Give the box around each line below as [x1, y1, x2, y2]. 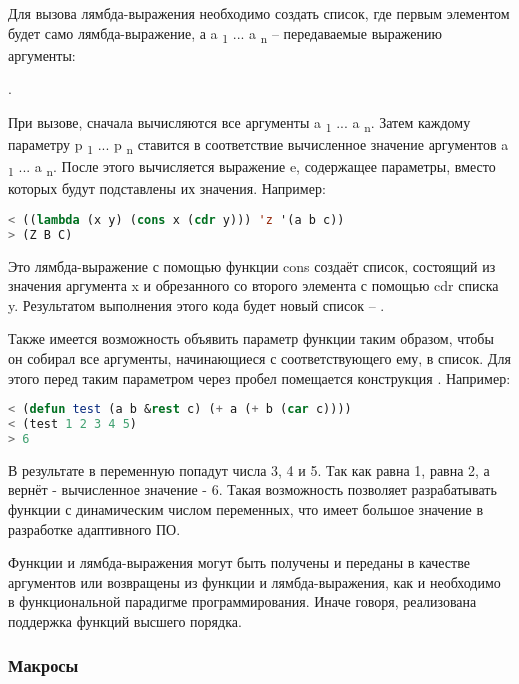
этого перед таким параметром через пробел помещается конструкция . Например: [8, 367, 511, 388]
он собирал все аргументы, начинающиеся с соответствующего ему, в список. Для [8, 348, 511, 368]
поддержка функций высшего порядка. [8, 610, 242, 631]
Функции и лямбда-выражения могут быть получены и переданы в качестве [8, 552, 470, 573]
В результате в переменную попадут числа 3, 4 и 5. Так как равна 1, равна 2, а [8, 459, 490, 480]
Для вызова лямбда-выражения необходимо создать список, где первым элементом [8, 3, 510, 23]
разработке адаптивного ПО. [8, 518, 181, 539]
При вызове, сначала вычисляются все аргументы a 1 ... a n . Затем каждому [8, 111, 471, 135]
